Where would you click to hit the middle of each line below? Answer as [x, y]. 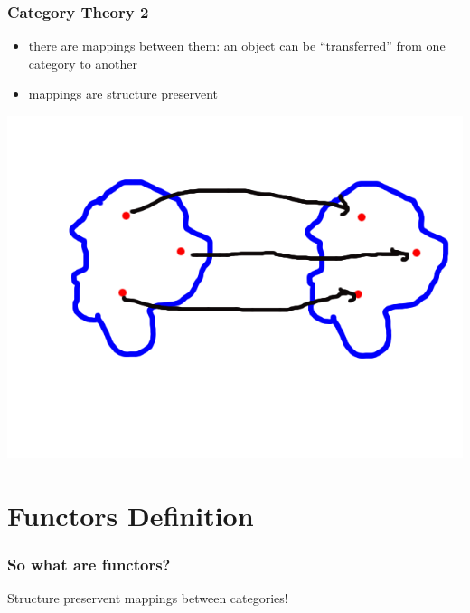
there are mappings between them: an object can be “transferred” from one [237, 46]
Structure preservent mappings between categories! [148, 598]
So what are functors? [89, 564]
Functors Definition [131, 515]
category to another [83, 63]
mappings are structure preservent [123, 94]
